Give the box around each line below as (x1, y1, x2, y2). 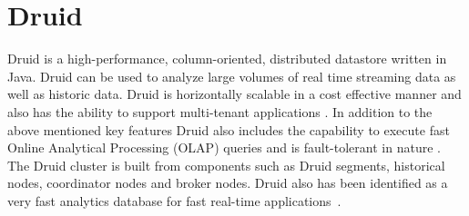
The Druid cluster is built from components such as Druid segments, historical (7, 155, 445, 174)
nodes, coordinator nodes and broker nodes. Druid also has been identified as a (7, 173, 448, 192)
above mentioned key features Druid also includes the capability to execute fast (7, 120, 450, 139)
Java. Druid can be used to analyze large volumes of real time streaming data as (7, 66, 456, 85)
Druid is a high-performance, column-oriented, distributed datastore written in (7, 49, 447, 68)
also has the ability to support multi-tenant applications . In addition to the (7, 102, 433, 121)
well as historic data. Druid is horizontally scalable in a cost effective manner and (7, 84, 462, 103)
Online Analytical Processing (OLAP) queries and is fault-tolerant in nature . (7, 138, 441, 157)
